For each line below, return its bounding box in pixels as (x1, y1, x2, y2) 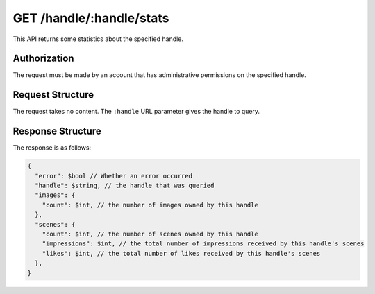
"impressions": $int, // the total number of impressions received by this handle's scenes (42, 240, 365, 248)
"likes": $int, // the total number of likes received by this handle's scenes (42, 250, 321, 257)
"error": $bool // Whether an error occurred (35, 172, 192, 180)
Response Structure (12, 126, 101, 137)
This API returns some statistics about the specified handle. (12, 35, 184, 43)
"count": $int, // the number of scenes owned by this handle (42, 230, 258, 238)
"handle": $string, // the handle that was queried (35, 182, 215, 190)
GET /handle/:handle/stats (12, 10, 169, 26)
